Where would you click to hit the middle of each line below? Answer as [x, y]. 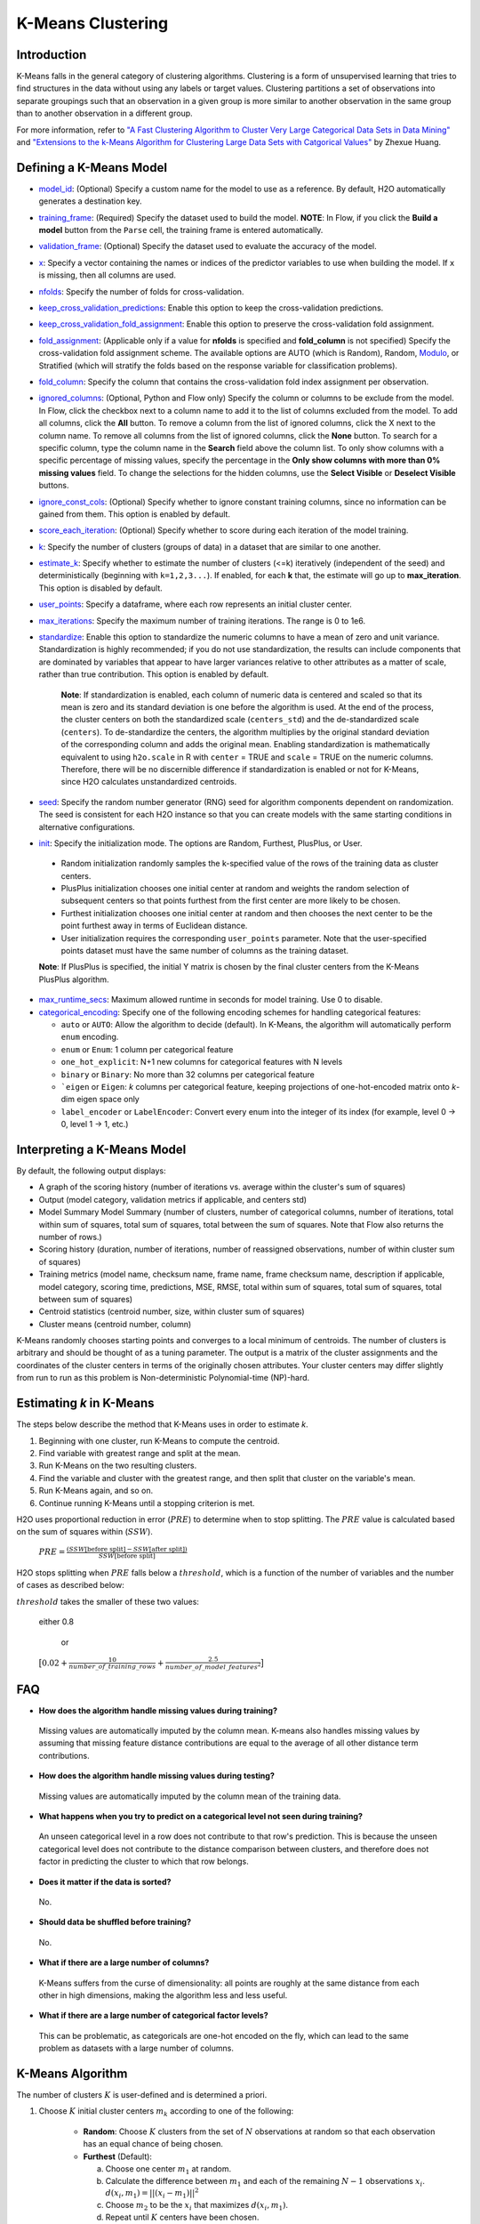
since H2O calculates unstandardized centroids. [149, 782]
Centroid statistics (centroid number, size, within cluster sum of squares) [172, 1311]
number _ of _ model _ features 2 [213, 1667]
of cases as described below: [70, 1585]
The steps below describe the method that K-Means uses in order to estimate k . [162, 1424]
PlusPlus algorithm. [74, 979]
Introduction [52, 55]
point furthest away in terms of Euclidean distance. [154, 926]
